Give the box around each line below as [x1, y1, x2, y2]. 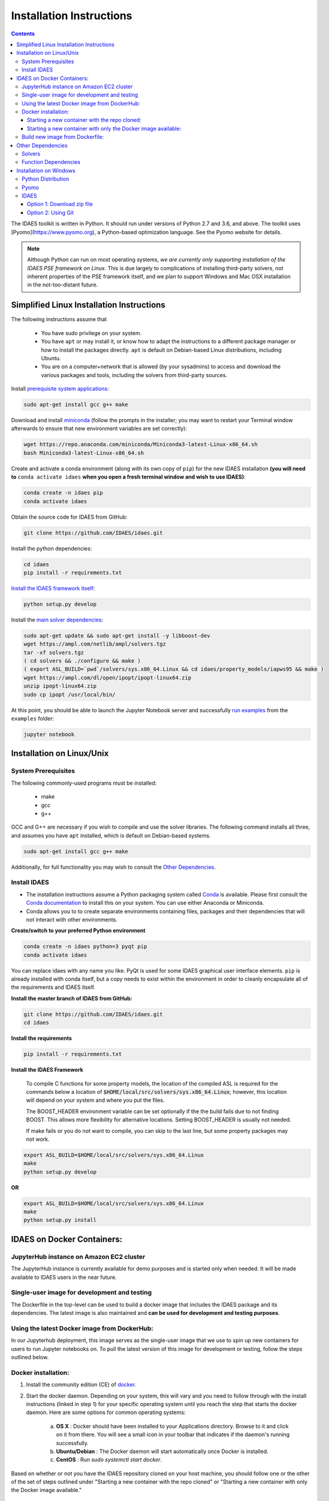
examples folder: [11, 714, 54, 722]
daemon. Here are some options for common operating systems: [26, 1409, 186, 1416]
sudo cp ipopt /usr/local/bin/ [23, 691, 116, 698]
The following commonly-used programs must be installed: [11, 779, 157, 787]
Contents [11, 30, 35, 37]
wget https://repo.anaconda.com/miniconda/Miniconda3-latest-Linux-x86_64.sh [23, 441, 258, 448]
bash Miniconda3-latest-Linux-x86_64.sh [23, 449, 144, 456]
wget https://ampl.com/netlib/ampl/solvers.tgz [23, 641, 166, 648]
